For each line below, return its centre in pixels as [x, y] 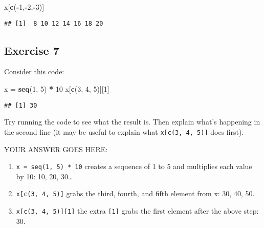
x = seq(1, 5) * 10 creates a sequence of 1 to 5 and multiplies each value [134, 166]
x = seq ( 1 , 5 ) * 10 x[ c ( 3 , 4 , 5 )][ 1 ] [57, 89]
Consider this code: [34, 71]
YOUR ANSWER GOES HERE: [56, 149]
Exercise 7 [32, 50]
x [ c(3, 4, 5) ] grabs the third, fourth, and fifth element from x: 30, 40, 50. [135, 193]
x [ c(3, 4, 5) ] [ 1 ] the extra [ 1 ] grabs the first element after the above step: [137, 211]
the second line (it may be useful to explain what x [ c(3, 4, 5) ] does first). [124, 131]
